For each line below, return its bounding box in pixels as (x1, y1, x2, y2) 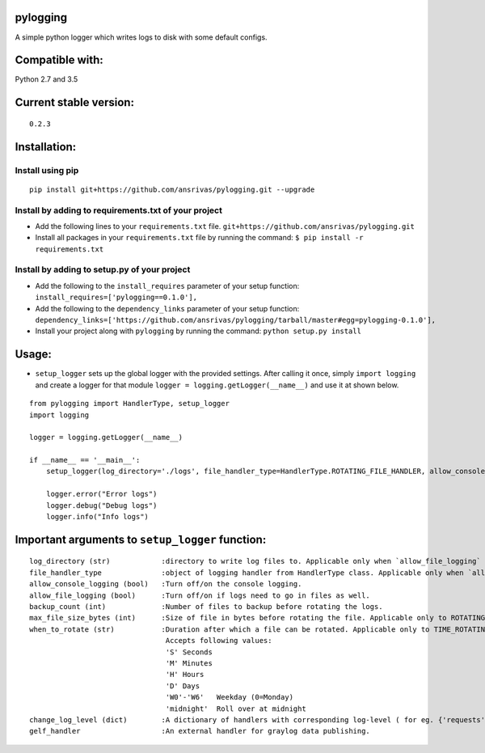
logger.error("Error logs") (45, 489, 158, 499)
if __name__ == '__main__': (29, 455, 141, 465)
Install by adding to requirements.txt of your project (15, 205, 222, 216)
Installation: (15, 140, 77, 154)
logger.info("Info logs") (45, 512, 150, 522)
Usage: (15, 348, 53, 362)
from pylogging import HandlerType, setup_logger (29, 399, 230, 408)
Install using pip (15, 164, 79, 176)
